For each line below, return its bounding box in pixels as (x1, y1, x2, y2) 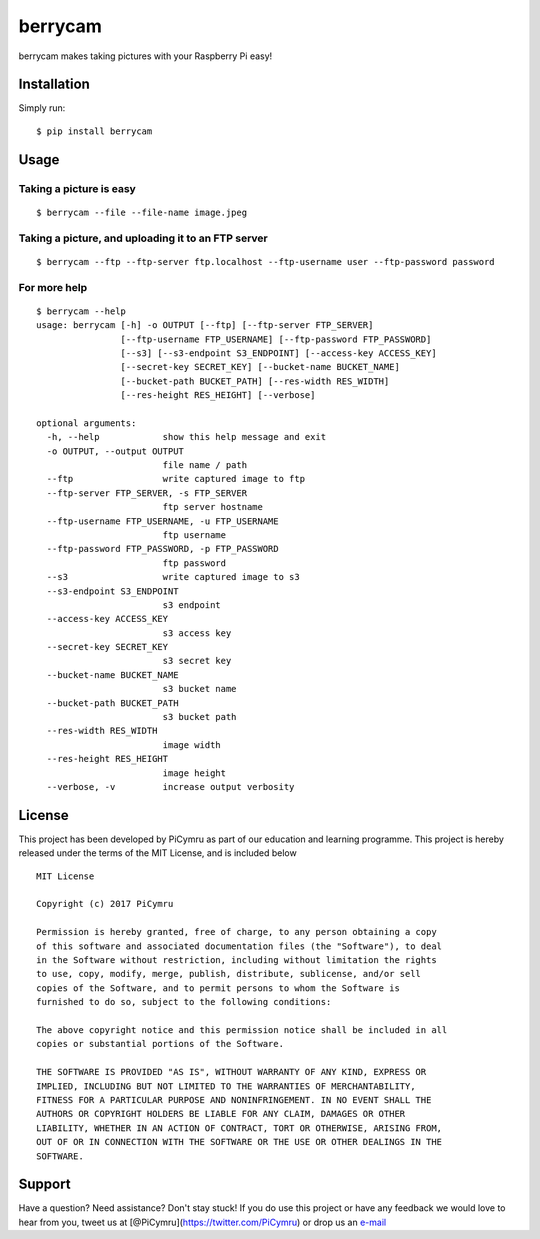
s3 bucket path (162, 711, 237, 723)
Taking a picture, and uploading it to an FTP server (18, 231, 269, 245)
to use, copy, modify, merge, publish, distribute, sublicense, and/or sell (36, 968, 422, 980)
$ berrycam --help (36, 305, 127, 317)
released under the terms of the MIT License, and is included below (18, 847, 297, 859)
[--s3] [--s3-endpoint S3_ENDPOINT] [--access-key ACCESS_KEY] (120, 347, 437, 359)
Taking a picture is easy (18, 181, 137, 195)
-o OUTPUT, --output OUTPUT (46, 445, 185, 457)
